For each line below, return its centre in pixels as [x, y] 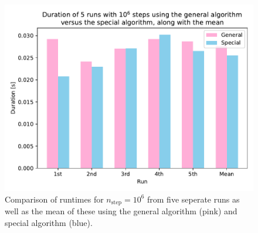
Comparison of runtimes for [54, 199]
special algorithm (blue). [49, 222]
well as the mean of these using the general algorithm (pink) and [121, 211]
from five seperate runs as [193, 199]
